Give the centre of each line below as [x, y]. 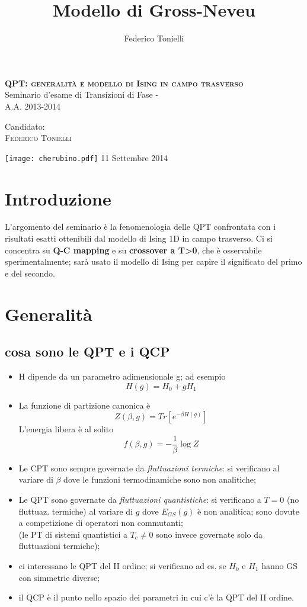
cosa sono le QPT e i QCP [87, 351]
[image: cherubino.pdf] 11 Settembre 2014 [87, 157]
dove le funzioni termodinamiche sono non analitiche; [160, 479]
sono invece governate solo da [210, 534]
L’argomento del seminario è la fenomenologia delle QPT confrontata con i [140, 227]
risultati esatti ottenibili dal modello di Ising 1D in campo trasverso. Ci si [139, 238]
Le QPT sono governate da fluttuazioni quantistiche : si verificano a [140, 500]
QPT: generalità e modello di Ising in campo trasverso [124, 83]
